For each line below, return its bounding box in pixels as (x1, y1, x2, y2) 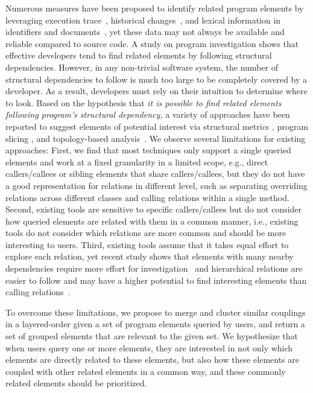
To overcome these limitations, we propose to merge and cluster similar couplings (5, 305, 306, 318)
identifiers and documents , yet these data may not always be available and (5, 25, 285, 38)
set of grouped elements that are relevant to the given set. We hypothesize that (5, 330, 298, 342)
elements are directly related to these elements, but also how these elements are (5, 353, 300, 366)
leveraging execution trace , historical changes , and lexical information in (5, 13, 281, 26)
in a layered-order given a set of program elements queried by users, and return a (5, 318, 305, 330)
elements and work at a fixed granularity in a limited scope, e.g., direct (5, 155, 268, 168)
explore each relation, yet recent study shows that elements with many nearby (5, 250, 294, 263)
